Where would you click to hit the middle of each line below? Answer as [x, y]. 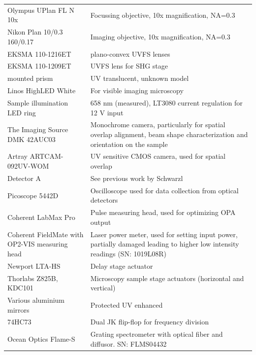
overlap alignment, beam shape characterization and [169, 134]
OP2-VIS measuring [38, 244]
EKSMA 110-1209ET [39, 66]
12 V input [107, 112]
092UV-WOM [28, 166]
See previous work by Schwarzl [137, 178]
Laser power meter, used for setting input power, [164, 234]
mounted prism [30, 78]
